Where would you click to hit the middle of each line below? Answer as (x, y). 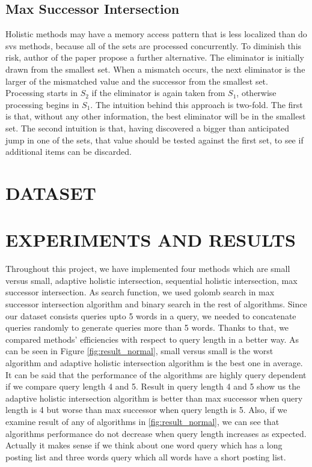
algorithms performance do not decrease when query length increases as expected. (156, 433)
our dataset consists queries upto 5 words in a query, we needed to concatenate (151, 315)
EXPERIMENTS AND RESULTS (151, 240)
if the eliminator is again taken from (158, 93)
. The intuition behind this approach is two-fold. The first (197, 104)
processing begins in (42, 104)
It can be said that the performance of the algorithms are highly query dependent (156, 374)
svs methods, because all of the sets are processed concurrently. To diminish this (154, 45)
